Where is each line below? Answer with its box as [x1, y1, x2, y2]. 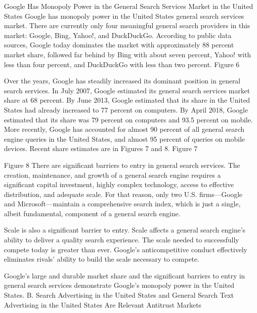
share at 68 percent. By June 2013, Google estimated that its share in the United [4, 95, 250, 105]
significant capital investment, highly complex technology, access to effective [4, 179, 234, 190]
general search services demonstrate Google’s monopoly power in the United [4, 280, 235, 290]
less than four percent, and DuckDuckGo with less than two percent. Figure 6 [4, 59, 240, 69]
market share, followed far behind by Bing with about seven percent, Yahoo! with [4, 49, 251, 59]
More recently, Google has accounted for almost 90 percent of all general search [4, 124, 245, 134]
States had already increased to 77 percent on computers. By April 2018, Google [4, 104, 248, 115]
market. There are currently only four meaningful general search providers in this [4, 20, 250, 31]
